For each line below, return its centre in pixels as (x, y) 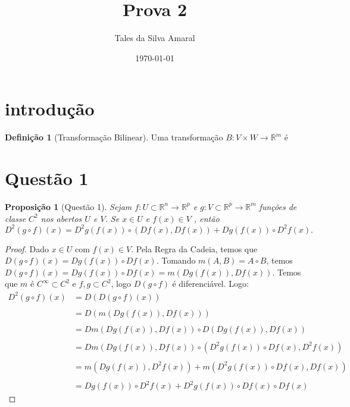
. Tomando (176, 260)
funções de (278, 206)
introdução (50, 109)
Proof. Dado (27, 248)
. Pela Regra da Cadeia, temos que (194, 248)
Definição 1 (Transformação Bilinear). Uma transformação (114, 137)
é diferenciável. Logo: (210, 284)
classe (15, 218)
